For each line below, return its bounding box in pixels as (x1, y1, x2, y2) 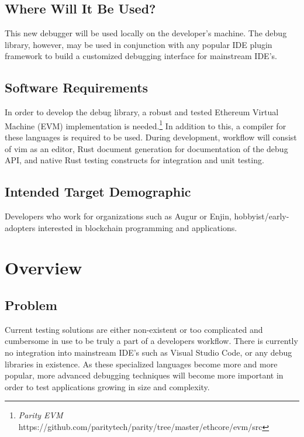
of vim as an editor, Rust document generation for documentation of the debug (5, 142, 288, 154)
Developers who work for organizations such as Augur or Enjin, (5, 210, 232, 222)
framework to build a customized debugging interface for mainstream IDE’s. (5, 50, 277, 62)
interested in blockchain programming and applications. (37, 221, 237, 233)
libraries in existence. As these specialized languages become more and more (5, 357, 278, 370)
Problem (5, 295, 57, 314)
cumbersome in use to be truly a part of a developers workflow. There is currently (5, 335, 298, 347)
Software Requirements (5, 78, 148, 97)
